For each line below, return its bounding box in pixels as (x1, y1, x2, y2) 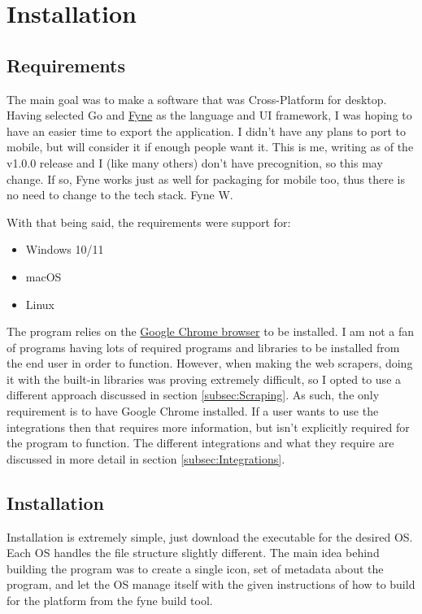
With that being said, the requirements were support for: (7, 213, 291, 230)
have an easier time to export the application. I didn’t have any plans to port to (7, 122, 407, 139)
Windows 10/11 (25, 241, 104, 258)
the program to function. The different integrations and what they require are (7, 434, 394, 451)
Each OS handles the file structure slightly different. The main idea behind (7, 544, 380, 561)
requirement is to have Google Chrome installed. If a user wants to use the (7, 403, 379, 420)
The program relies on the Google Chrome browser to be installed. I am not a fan (7, 323, 415, 340)
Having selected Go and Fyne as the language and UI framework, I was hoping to (7, 107, 412, 124)
